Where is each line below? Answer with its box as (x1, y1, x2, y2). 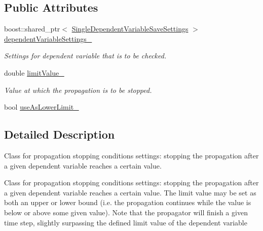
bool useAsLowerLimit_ (4, 102, 79, 112)
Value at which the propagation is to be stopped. (4, 84, 152, 95)
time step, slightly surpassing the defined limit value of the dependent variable (4, 217, 247, 227)
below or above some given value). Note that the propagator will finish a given (4, 207, 248, 217)
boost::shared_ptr (4, 23, 60, 34)
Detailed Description (4, 126, 115, 142)
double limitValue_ (4, 67, 64, 78)
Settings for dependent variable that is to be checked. (4, 50, 167, 61)
